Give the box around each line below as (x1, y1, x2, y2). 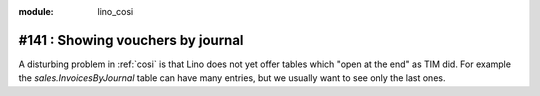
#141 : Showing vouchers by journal (18, 31, 244, 49)
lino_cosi (97, 6, 134, 17)
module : (18, 6, 54, 17)
